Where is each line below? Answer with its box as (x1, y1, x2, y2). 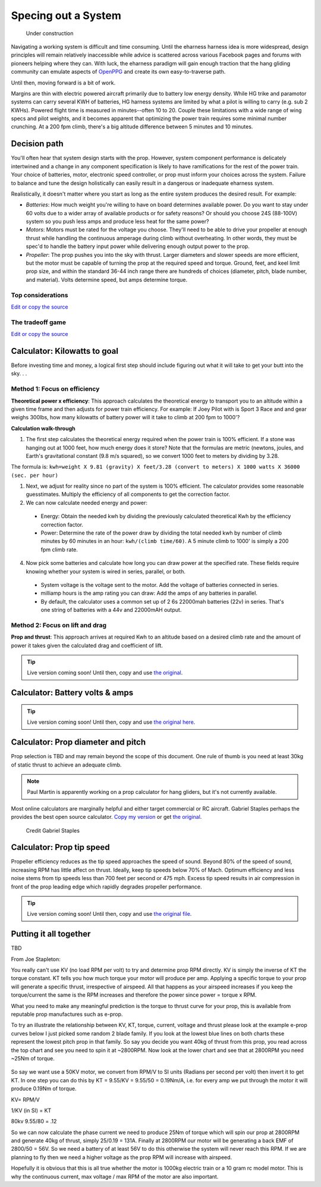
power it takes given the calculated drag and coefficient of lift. (11, 642, 163, 649)
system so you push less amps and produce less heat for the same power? (26, 218, 209, 225)
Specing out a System (11, 9, 121, 22)
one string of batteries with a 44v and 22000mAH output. (40, 607, 182, 614)
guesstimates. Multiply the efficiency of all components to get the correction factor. (26, 491, 230, 498)
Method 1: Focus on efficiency (11, 385, 100, 393)
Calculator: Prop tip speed (11, 842, 110, 853)
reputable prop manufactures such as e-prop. (11, 1011, 123, 1018)
